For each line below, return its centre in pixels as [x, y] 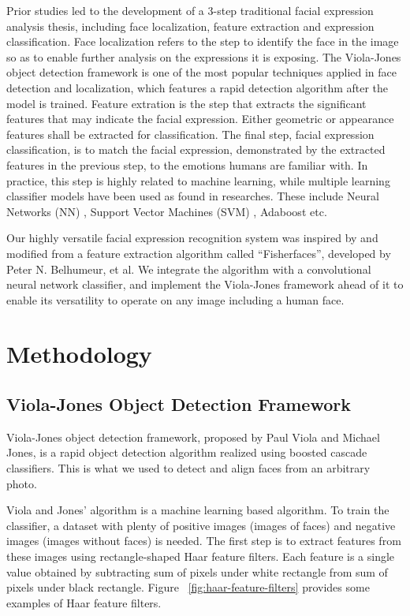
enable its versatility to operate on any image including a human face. [175, 299]
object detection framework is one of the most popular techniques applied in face [202, 72]
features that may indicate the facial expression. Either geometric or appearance [200, 119]
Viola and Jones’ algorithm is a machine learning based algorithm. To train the [198, 510]
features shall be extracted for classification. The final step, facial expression [190, 134]
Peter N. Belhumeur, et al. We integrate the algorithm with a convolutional [189, 269]
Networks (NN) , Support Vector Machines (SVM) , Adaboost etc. [167, 211]
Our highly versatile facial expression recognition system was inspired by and [192, 238]
